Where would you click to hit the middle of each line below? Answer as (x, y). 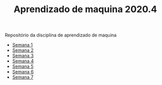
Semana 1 (22, 45)
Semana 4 (23, 61)
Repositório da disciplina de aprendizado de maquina (61, 35)
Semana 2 (23, 50)
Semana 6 (23, 72)
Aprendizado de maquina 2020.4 (85, 9)
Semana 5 (23, 66)
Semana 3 (23, 56)
